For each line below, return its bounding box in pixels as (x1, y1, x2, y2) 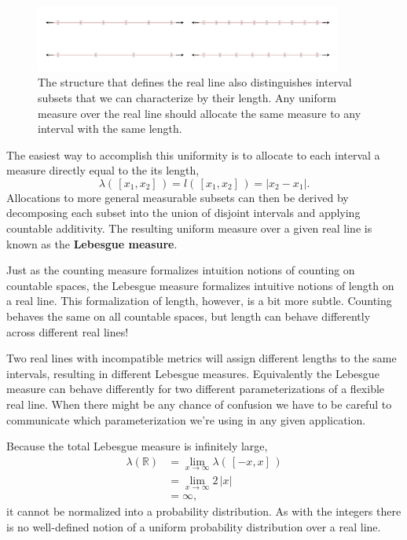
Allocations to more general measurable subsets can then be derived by (6, 189, 349, 205)
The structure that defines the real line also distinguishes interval (38, 74, 352, 90)
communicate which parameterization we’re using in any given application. (6, 411, 366, 428)
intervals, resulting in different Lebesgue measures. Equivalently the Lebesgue (6, 365, 379, 381)
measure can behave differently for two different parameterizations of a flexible (6, 380, 385, 397)
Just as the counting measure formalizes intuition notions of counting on (6, 262, 355, 278)
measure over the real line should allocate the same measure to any (38, 105, 361, 121)
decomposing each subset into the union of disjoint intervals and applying (6, 204, 361, 221)
